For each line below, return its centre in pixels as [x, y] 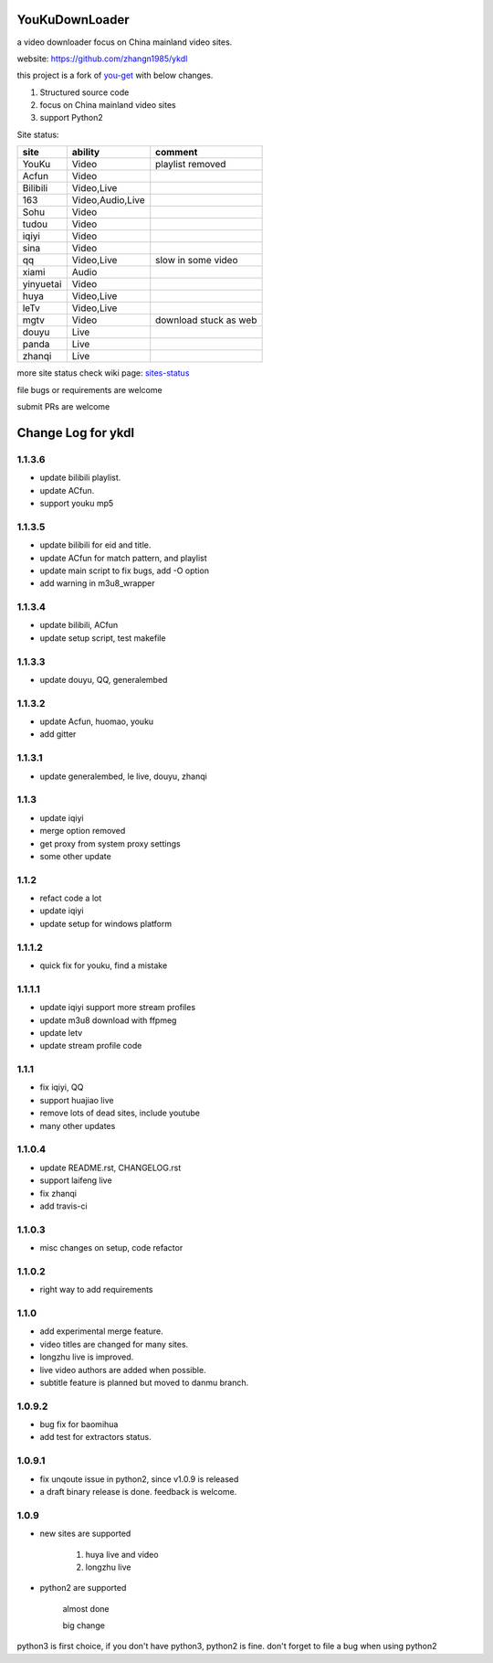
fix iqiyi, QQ [62, 1087]
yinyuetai [42, 284]
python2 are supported [83, 1588]
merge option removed [83, 831]
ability [86, 153]
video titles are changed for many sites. [114, 1344]
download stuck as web [206, 320]
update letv [61, 1032]
